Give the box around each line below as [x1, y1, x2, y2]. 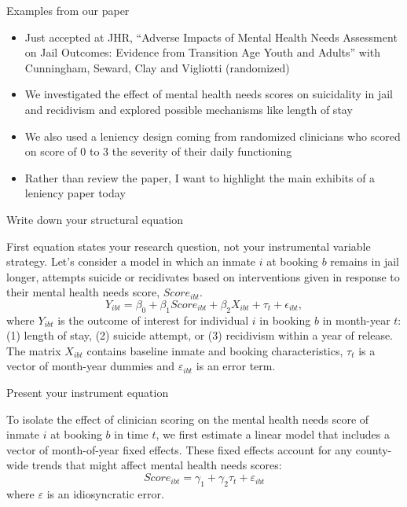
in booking [259, 311, 311, 328]
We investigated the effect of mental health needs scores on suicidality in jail [24, 86, 394, 102]
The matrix [6, 342, 61, 358]
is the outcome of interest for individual [57, 311, 249, 328]
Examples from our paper [6, 2, 130, 18]
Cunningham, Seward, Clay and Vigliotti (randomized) [24, 59, 290, 75]
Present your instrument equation [6, 384, 169, 401]
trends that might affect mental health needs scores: [31, 457, 282, 473]
